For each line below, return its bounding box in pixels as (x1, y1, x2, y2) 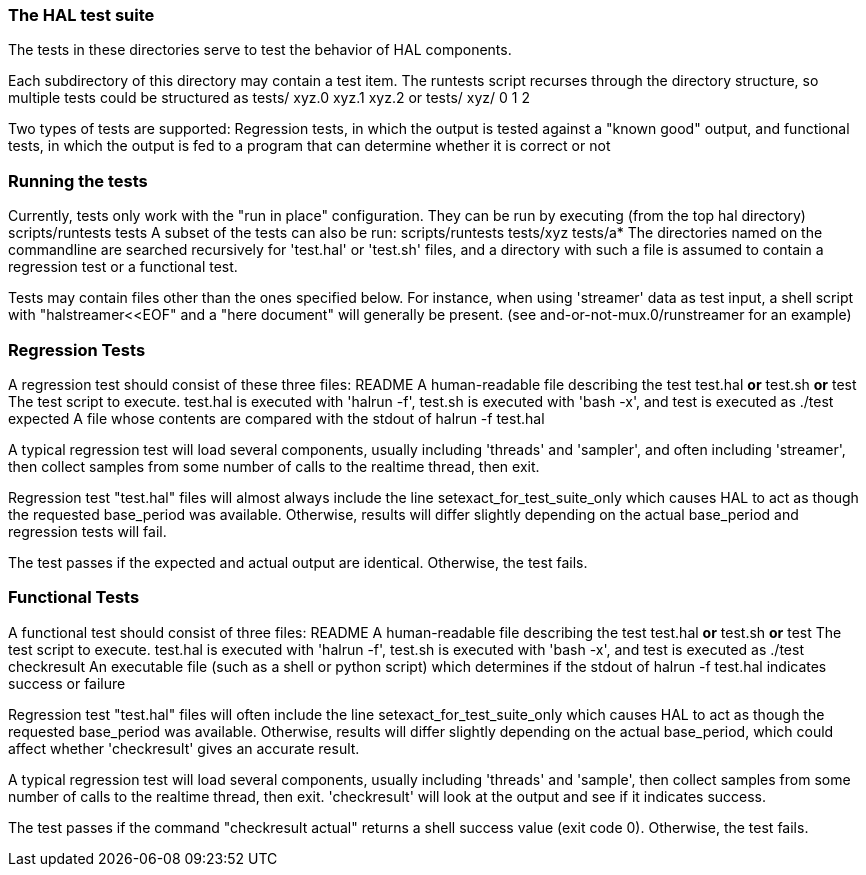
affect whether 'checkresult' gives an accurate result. (8, 739, 360, 757)
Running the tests (8, 170, 148, 191)
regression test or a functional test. (8, 258, 238, 276)
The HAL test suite (8, 5, 155, 25)
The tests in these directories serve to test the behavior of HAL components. (8, 41, 512, 59)
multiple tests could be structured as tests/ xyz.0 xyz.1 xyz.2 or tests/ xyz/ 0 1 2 (8, 89, 530, 107)
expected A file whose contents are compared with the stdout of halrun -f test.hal (8, 409, 545, 427)
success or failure (8, 674, 126, 692)
